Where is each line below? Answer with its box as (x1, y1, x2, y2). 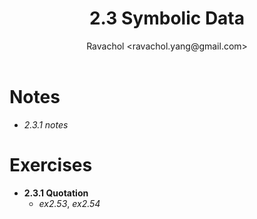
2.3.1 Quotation (23, 187, 89, 199)
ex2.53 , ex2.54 (38, 197, 101, 209)
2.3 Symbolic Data (88, 7, 246, 30)
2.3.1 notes (23, 118, 69, 131)
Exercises (9, 153, 93, 176)
